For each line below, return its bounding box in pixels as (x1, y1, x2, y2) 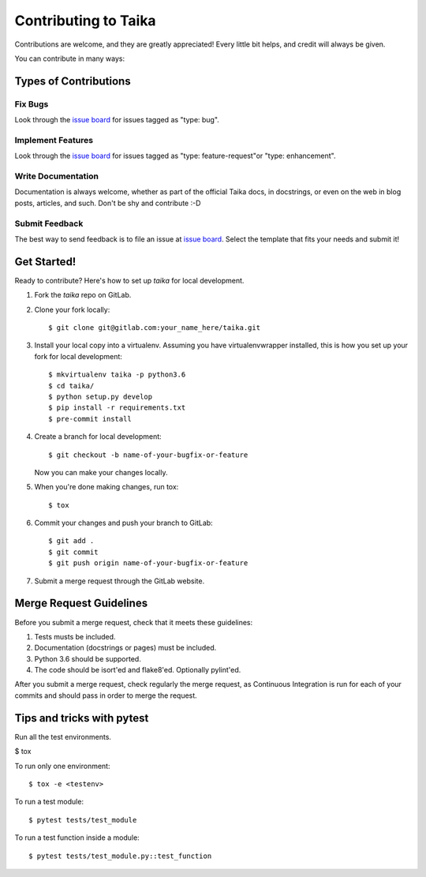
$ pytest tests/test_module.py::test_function (28, 851, 212, 860)
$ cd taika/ (48, 381, 95, 390)
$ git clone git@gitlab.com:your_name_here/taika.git (48, 323, 260, 332)
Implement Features (14, 134, 94, 145)
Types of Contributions (14, 74, 131, 88)
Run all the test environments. (14, 732, 112, 741)
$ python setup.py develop (48, 392, 153, 401)
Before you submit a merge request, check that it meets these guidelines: (14, 617, 253, 627)
